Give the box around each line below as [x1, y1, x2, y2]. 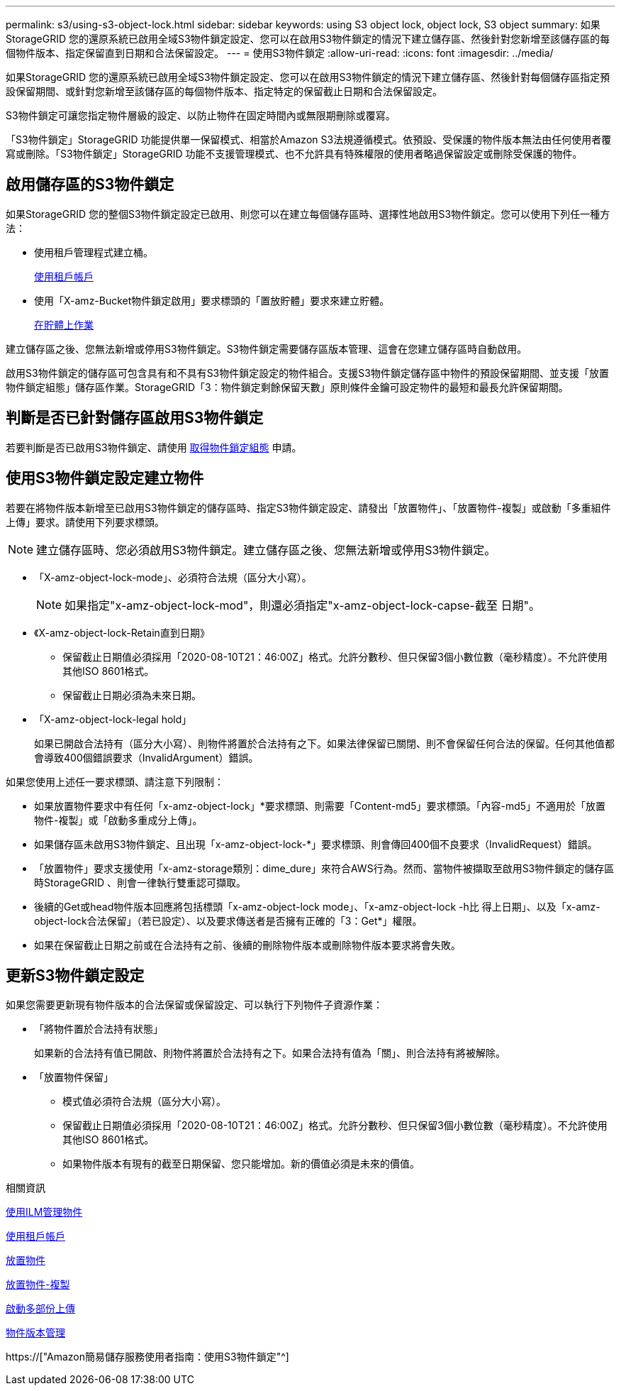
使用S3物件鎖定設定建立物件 [6, 469, 204, 488]
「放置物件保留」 [34, 1071, 113, 1084]
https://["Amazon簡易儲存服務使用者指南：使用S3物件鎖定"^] [6, 1351, 289, 1363]
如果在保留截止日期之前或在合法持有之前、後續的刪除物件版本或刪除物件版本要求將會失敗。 [34, 938, 461, 951]
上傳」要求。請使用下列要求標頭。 [6, 515, 164, 528]
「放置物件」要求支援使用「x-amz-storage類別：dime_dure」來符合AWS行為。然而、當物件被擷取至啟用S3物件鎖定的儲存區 [34, 862, 615, 874]
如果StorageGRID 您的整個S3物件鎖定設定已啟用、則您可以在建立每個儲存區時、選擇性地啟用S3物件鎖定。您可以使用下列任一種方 [6, 207, 610, 220]
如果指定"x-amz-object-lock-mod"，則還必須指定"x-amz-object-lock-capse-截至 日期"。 [65, 598, 540, 612]
